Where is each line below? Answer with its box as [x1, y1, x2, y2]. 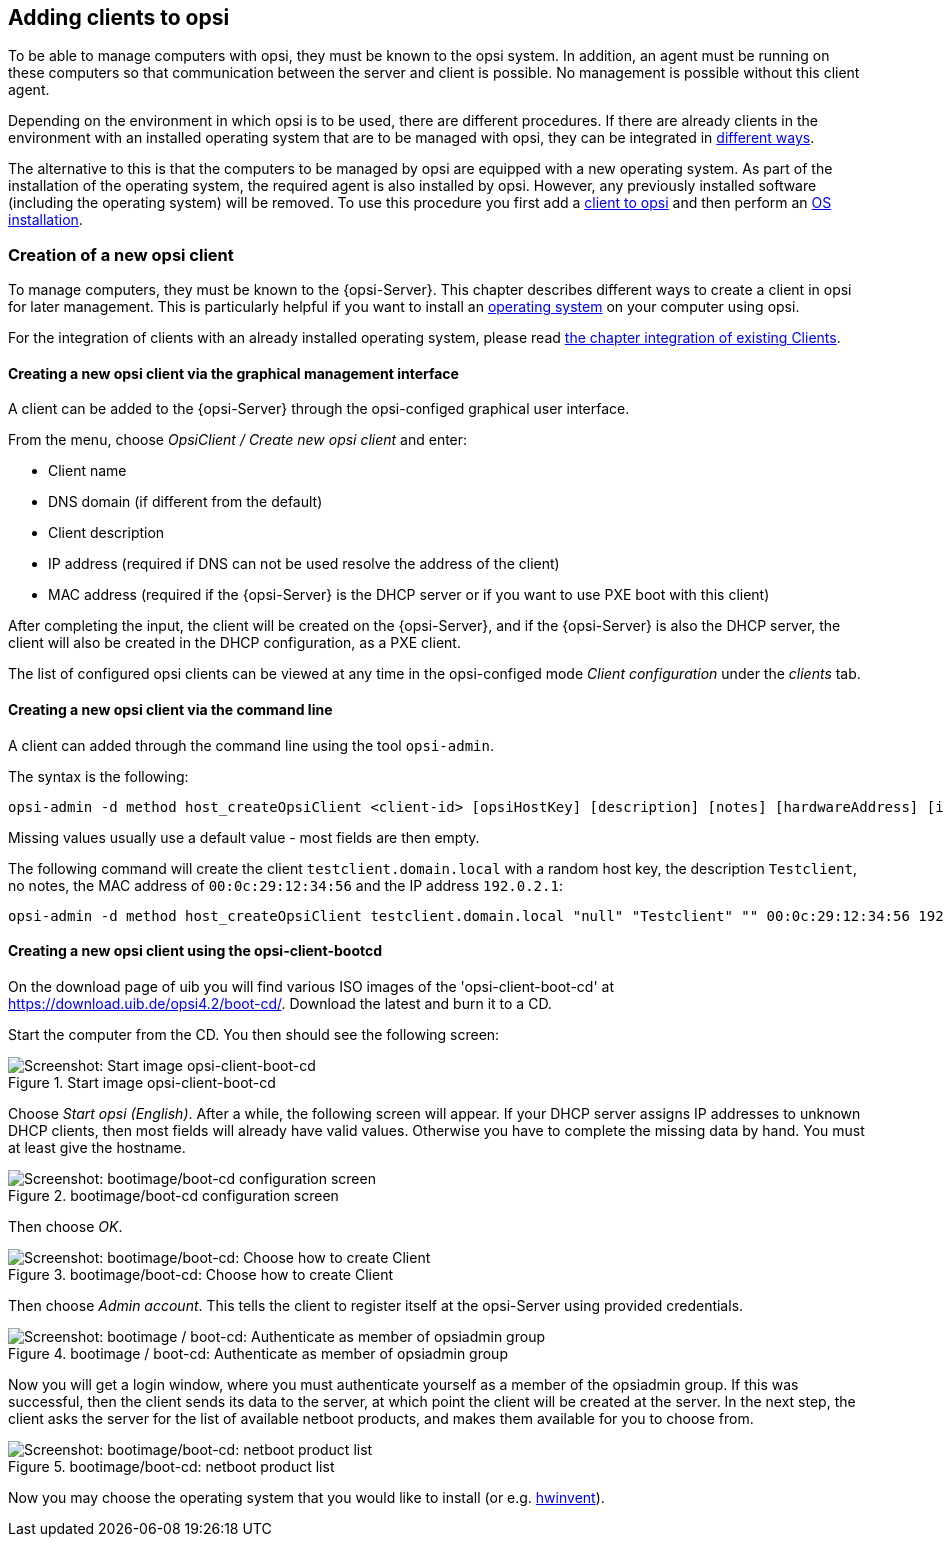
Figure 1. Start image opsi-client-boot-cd [8, 1073, 276, 1091]
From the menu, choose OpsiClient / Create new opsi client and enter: [8, 431, 468, 449]
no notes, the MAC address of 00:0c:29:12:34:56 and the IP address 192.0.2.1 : [8, 876, 563, 894]
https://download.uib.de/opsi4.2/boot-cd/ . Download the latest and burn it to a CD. [8, 994, 552, 1012]
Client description [48, 524, 165, 542]
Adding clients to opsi [8, 5, 230, 30]
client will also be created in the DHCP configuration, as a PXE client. [8, 634, 461, 652]
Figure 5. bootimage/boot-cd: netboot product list [8, 1457, 335, 1475]
